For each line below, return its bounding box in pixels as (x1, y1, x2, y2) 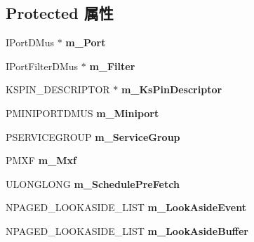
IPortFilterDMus (6, 58, 79, 73)
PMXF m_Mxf (6, 153, 76, 168)
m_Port (65, 35, 106, 50)
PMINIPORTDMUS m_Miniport (6, 105, 159, 120)
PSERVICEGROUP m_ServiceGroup (6, 129, 180, 144)
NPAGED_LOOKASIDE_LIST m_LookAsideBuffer (6, 223, 248, 238)
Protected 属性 (6, 2, 114, 24)
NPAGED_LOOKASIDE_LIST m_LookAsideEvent (6, 200, 246, 215)
